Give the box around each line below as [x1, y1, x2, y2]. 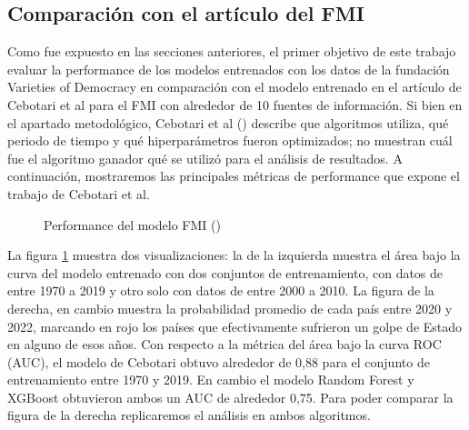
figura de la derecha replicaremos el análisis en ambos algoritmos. [7, 405, 371, 425]
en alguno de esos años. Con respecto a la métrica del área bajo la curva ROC [7, 335, 442, 354]
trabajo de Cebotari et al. [7, 184, 150, 203]
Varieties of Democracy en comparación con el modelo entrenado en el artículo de [7, 77, 462, 96]
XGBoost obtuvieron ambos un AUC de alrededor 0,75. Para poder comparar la [7, 387, 454, 406]
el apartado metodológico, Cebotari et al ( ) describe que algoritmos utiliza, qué [7, 113, 449, 132]
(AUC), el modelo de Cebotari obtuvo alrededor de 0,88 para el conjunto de [7, 352, 430, 371]
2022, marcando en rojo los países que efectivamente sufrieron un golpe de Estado [7, 316, 463, 335]
